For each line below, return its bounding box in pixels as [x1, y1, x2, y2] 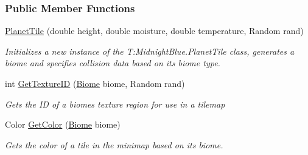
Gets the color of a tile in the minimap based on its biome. [5, 138, 223, 151]
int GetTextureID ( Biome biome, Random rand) [5, 77, 185, 89]
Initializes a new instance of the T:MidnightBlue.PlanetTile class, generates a [5, 44, 295, 57]
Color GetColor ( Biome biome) [5, 118, 121, 131]
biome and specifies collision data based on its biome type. [5, 57, 220, 69]
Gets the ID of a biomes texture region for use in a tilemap [5, 97, 225, 110]
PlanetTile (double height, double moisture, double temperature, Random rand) [5, 24, 304, 37]
